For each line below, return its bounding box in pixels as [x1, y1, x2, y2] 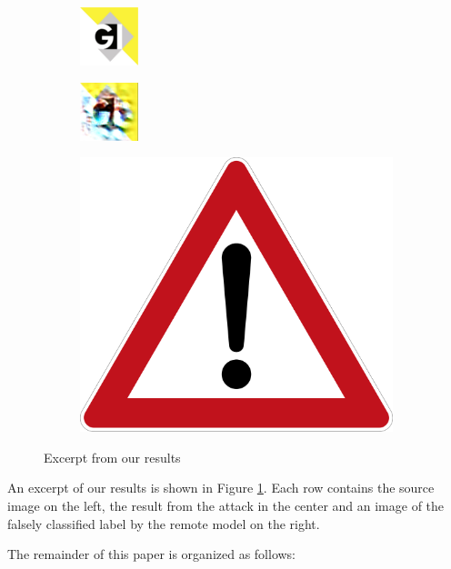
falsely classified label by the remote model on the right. [7, 514, 320, 533]
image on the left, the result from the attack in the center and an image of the [7, 495, 445, 514]
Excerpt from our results [44, 447, 181, 466]
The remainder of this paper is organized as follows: [7, 544, 296, 564]
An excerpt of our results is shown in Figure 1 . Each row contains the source [7, 478, 435, 497]
